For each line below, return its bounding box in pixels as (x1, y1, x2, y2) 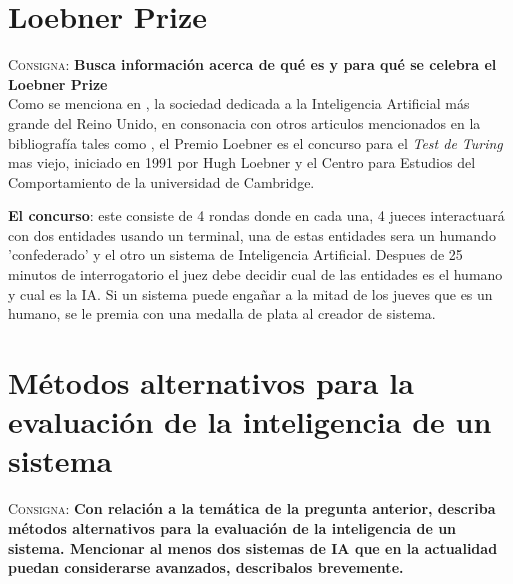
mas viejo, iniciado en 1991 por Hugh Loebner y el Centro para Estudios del (8, 152, 476, 173)
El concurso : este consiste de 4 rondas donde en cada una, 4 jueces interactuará (8, 205, 505, 226)
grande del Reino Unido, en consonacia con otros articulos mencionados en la (8, 112, 481, 133)
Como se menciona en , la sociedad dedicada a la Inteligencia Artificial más (8, 93, 470, 114)
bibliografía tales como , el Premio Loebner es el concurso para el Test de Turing (8, 132, 503, 153)
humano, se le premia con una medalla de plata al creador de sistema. (8, 303, 436, 324)
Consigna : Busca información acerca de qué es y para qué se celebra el (8, 54, 497, 75)
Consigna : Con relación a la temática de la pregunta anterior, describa (8, 498, 496, 519)
